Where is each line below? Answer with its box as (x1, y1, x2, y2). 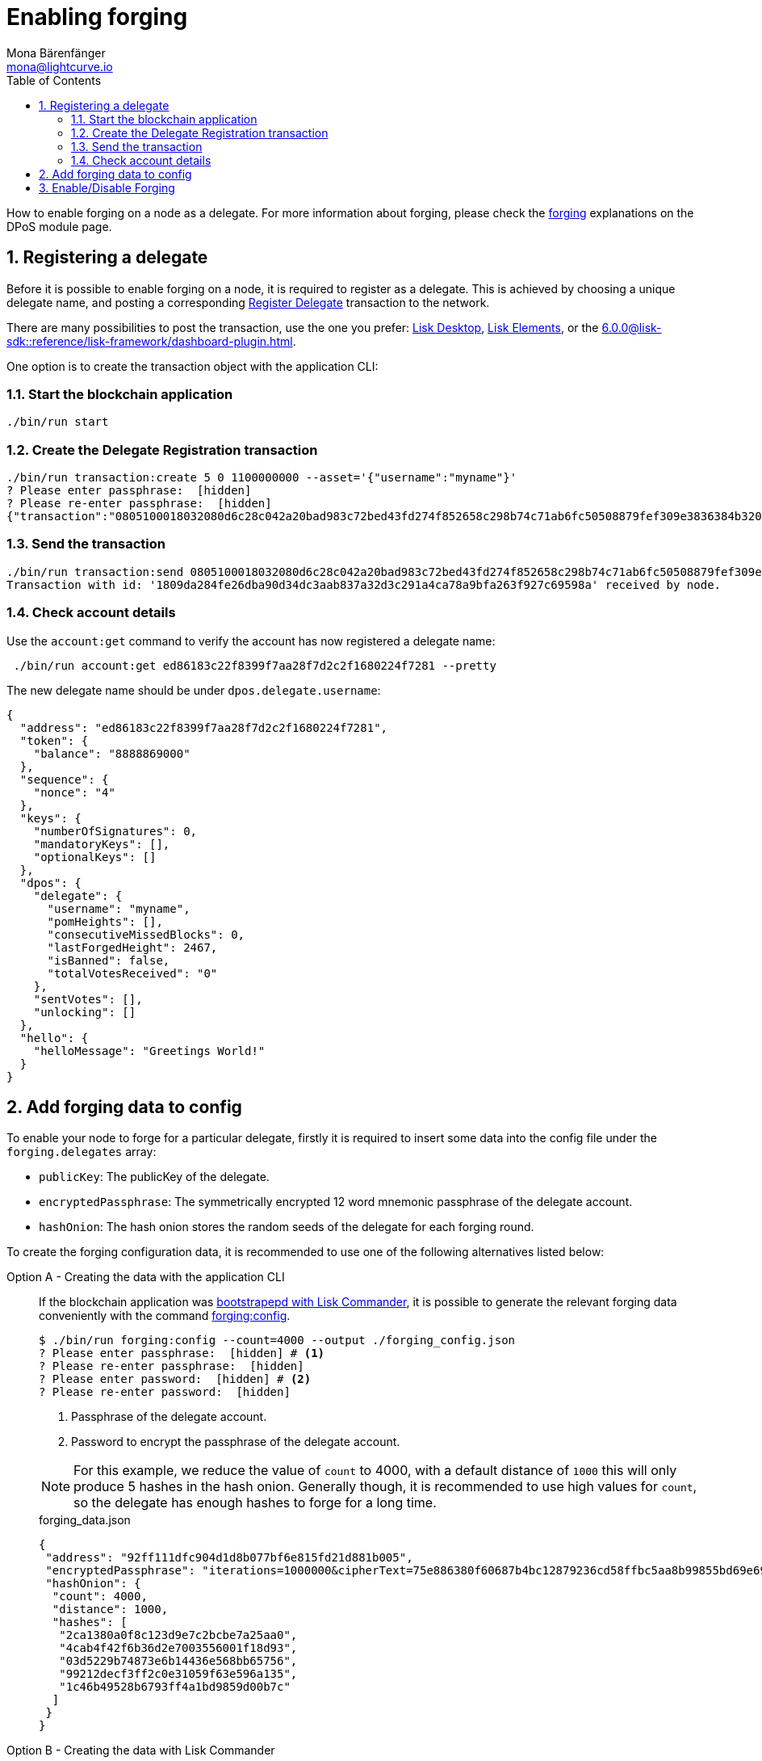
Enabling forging (6, 3, 188, 31)
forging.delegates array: (6, 1145, 157, 1159)
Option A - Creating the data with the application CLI (6, 1270, 285, 1284)
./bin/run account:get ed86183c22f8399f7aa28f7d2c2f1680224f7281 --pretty (13, 658, 496, 672)
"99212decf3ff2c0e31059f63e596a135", (59, 1667, 298, 1681)
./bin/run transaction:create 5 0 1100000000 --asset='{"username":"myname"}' (6, 471, 517, 485)
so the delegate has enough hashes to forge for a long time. (73, 1494, 437, 1511)
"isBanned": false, (47, 953, 170, 967)
